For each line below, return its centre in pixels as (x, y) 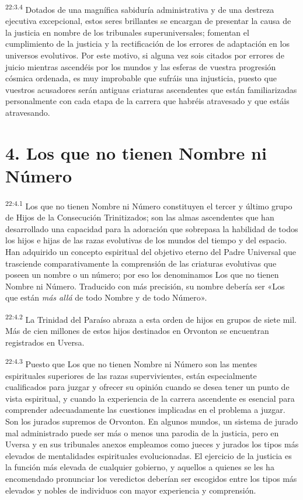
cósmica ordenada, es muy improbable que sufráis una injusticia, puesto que (141, 78)
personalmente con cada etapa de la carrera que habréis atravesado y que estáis (147, 101)
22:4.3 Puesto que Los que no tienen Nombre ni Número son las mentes (131, 363)
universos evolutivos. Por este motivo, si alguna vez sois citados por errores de (145, 55)
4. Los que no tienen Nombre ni (136, 152)
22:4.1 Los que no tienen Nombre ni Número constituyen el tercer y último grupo (149, 205)
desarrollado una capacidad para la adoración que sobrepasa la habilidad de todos (152, 228)
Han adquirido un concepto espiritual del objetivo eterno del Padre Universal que (151, 251)
